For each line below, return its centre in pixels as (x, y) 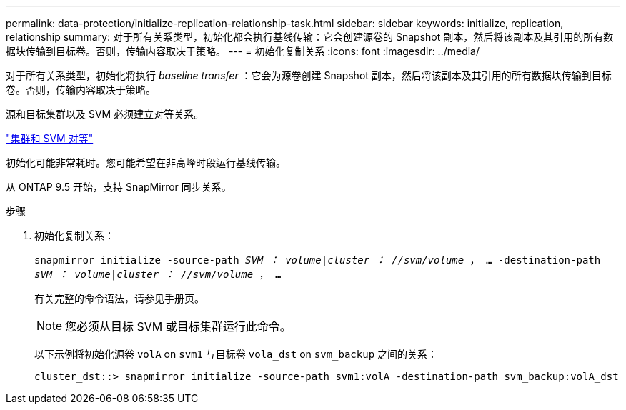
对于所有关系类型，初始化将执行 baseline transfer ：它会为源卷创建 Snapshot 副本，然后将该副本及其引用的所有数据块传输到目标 (309, 75)
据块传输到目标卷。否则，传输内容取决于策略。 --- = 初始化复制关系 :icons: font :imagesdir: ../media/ (243, 51)
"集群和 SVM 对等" (50, 138)
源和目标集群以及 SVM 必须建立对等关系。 (105, 114)
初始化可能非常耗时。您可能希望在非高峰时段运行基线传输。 (146, 162)
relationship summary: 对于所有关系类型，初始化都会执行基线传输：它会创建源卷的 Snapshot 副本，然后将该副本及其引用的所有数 (310, 37)
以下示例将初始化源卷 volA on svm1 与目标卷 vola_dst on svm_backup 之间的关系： (236, 354)
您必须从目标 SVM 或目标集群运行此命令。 (178, 326)
